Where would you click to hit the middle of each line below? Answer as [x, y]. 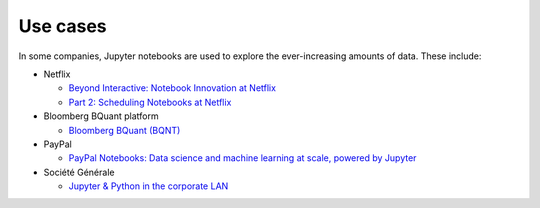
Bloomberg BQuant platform [101, 116]
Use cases [62, 26]
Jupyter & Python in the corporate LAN [148, 186]
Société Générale [79, 172]
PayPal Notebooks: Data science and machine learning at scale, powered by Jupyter [242, 158]
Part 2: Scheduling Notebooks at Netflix [150, 102]
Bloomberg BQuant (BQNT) [124, 130]
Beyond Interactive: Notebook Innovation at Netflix [172, 88]
